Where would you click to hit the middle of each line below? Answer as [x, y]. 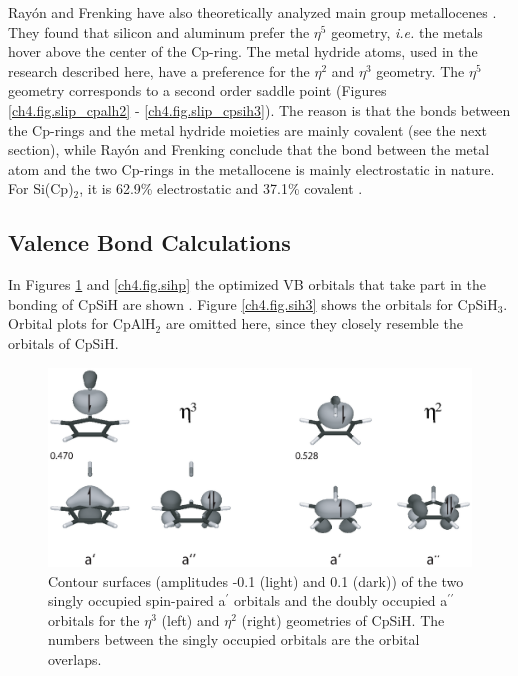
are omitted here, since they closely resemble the [314, 323]
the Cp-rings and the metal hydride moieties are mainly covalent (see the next [248, 129]
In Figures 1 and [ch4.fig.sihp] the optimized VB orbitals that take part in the [247, 284]
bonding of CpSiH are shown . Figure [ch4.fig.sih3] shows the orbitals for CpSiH [253, 303]
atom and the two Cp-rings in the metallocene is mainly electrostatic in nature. [251, 168]
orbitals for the [94, 619]
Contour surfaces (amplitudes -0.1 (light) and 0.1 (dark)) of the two [256, 580]
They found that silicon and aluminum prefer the [159, 31]
